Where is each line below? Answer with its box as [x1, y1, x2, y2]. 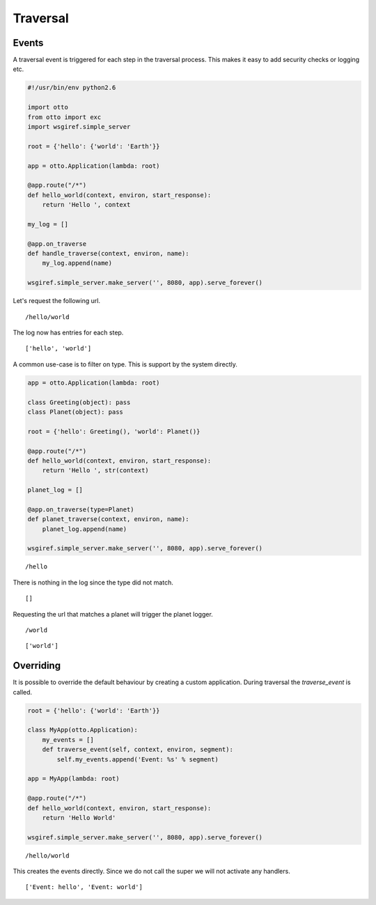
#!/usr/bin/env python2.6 [27, 84, 116, 92]
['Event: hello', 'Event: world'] [25, 883, 143, 891]
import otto [27, 103, 69, 111]
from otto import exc [27, 113, 102, 121]
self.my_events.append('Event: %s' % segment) [56, 755, 219, 763]
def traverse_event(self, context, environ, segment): [42, 745, 233, 754]
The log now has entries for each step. [13, 328, 124, 337]
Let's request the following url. [13, 297, 101, 305]
